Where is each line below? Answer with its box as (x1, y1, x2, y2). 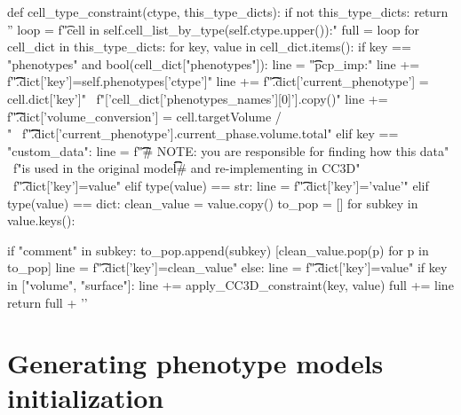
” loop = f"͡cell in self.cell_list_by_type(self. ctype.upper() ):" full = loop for (7, 20, 420, 38)
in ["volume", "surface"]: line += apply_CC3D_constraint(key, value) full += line (7, 275, 454, 294)
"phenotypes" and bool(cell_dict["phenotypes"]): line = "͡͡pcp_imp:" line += (7, 54, 420, 73)
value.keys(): (7, 211, 76, 230)
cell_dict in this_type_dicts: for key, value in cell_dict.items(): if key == (7, 37, 411, 56)
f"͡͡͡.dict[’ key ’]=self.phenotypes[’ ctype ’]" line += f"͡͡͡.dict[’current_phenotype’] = (7, 72, 429, 90)
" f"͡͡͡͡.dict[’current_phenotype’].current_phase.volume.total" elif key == (7, 124, 399, 143)
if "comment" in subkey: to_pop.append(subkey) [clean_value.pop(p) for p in (7, 240, 429, 259)
